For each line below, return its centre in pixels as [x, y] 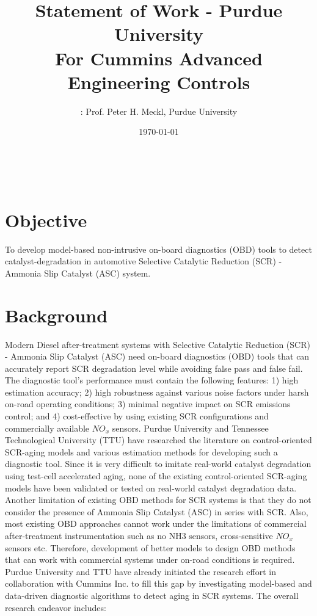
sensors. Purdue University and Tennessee [190, 428]
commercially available [47, 428]
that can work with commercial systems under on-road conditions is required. [150, 560]
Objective [46, 219]
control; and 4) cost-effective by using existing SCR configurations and [137, 416]
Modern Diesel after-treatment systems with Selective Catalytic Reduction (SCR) [158, 344]
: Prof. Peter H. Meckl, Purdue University [159, 111]
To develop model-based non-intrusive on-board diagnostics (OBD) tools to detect [158, 249]
